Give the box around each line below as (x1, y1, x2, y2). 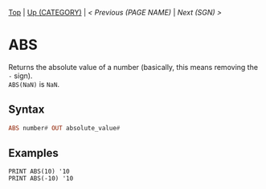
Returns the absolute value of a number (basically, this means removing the (8, 62, 259, 72)
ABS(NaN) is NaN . (8, 79, 60, 88)
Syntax (8, 103, 45, 117)
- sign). (8, 71, 33, 80)
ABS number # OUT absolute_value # (8, 124, 121, 132)
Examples (8, 146, 59, 160)
